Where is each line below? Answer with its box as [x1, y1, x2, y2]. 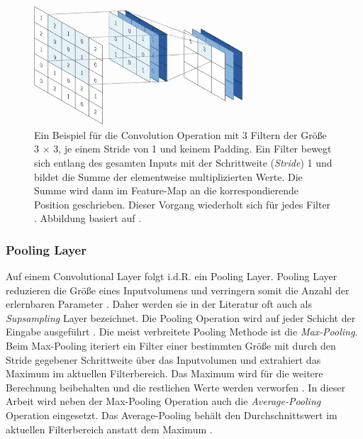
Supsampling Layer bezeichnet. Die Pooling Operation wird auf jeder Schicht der [6, 310, 356, 325]
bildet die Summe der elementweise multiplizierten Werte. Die [34, 169, 303, 184]
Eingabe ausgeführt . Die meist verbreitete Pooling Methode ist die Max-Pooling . [6, 324, 358, 339]
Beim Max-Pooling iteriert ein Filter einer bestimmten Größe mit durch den [6, 338, 336, 353]
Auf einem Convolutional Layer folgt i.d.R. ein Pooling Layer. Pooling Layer [6, 269, 337, 284]
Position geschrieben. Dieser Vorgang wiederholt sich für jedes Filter [34, 196, 331, 211]
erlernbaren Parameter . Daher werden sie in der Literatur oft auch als [6, 296, 313, 311]
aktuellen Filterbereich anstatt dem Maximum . [6, 421, 213, 436]
